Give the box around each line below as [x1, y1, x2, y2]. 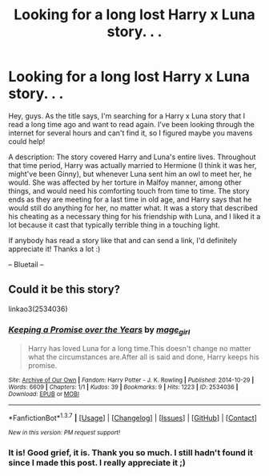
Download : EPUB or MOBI [8, 390, 80, 398]
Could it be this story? [8, 282, 121, 297]
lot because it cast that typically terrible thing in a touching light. [8, 220, 220, 230]
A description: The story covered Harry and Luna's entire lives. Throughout [8, 152, 256, 162]
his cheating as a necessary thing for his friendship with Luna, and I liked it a [8, 211, 261, 221]
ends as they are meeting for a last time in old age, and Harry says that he [8, 194, 252, 204]
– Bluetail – [8, 259, 44, 269]
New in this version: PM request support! [8, 428, 121, 437]
